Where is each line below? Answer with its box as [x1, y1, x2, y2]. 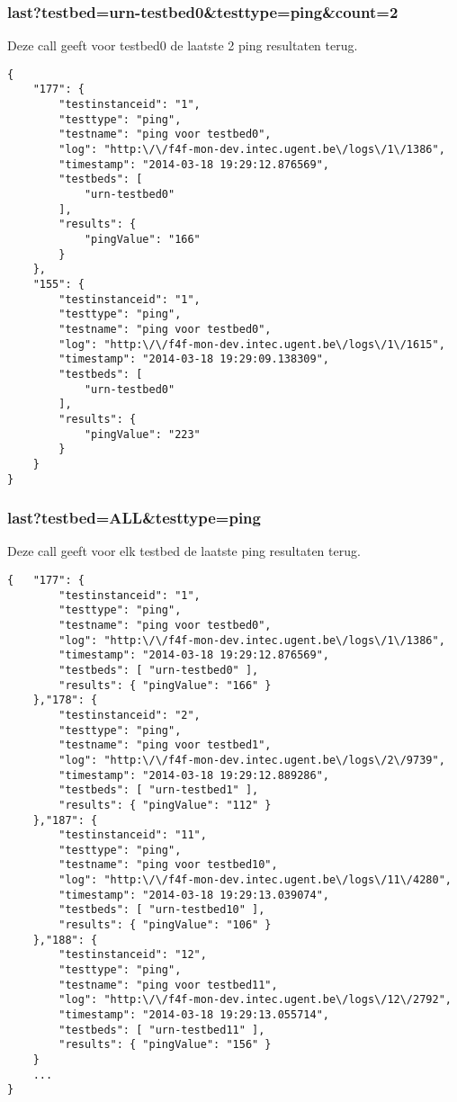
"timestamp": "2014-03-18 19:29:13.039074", [58, 888, 329, 901]
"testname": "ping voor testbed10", [58, 858, 278, 872]
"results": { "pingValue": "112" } [58, 798, 272, 811]
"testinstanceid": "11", [58, 829, 207, 842]
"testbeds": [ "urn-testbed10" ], [58, 903, 265, 917]
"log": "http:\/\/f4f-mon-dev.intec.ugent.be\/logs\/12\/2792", [58, 993, 452, 1007]
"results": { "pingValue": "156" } [58, 1038, 272, 1052]
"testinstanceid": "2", [58, 708, 201, 721]
